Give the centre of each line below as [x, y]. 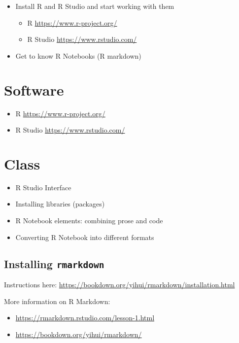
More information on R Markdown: [57, 301]
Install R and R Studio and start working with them [95, 6]
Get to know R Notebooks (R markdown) [78, 55]
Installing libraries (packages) [60, 204]
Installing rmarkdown [54, 263]
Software [34, 89]
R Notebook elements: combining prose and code [89, 220]
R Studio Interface [43, 187]
